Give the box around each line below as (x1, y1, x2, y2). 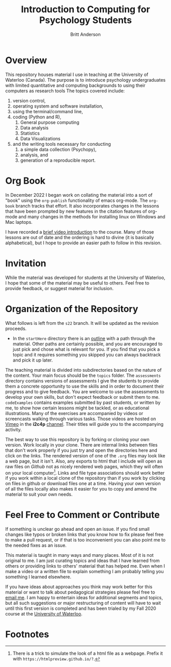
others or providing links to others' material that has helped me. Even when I (5, 563, 165, 569)
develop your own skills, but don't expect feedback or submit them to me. (5, 394, 160, 400)
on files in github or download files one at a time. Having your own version (5, 480, 161, 486)
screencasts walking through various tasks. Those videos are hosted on (5, 416, 156, 422)
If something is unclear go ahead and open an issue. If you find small (5, 526, 150, 532)
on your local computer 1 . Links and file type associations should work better (5, 469, 165, 476)
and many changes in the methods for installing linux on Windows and (18, 213, 165, 220)
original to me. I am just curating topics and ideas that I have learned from (5, 557, 160, 564)
